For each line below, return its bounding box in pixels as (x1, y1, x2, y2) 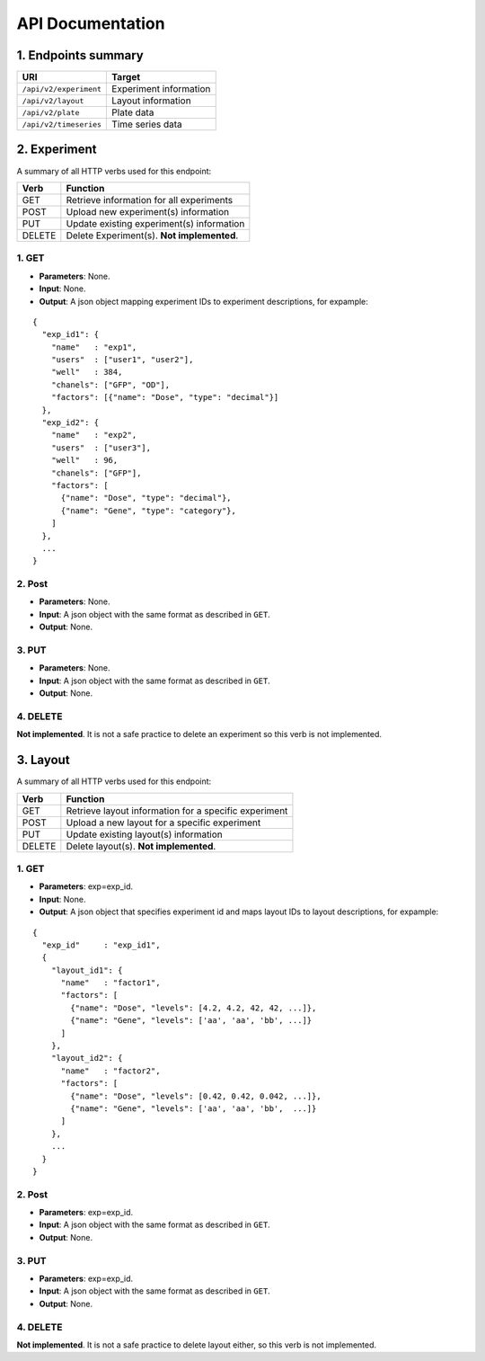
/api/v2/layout (22, 95, 84, 105)
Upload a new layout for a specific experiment (66, 816, 261, 829)
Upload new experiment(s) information (66, 205, 230, 218)
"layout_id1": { (50, 965, 123, 975)
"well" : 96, (50, 455, 119, 466)
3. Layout (16, 752, 71, 768)
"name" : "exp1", (50, 342, 137, 352)
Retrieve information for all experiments (66, 193, 234, 206)
